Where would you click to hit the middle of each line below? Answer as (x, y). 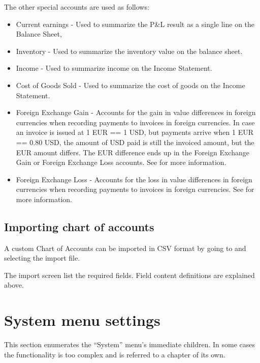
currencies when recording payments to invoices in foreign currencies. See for (135, 189)
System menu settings (82, 320)
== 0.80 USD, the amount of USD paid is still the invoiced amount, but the (135, 142)
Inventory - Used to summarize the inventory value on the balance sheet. (129, 51)
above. (14, 285)
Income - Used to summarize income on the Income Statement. (114, 68)
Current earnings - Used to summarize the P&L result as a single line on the (135, 24)
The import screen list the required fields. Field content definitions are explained (129, 275)
